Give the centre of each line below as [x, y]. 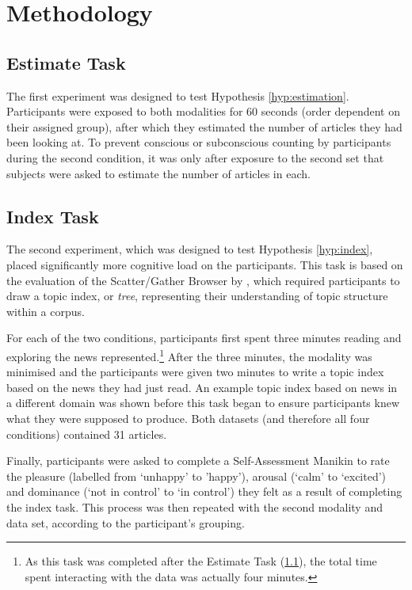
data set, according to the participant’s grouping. [126, 522]
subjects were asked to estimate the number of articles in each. [158, 173]
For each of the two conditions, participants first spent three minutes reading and [204, 338]
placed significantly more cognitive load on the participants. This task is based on [205, 264]
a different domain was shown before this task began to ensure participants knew [203, 403]
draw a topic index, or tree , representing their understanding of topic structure [197, 296]
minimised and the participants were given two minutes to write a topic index [195, 372]
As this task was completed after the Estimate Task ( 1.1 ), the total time [201, 561]
